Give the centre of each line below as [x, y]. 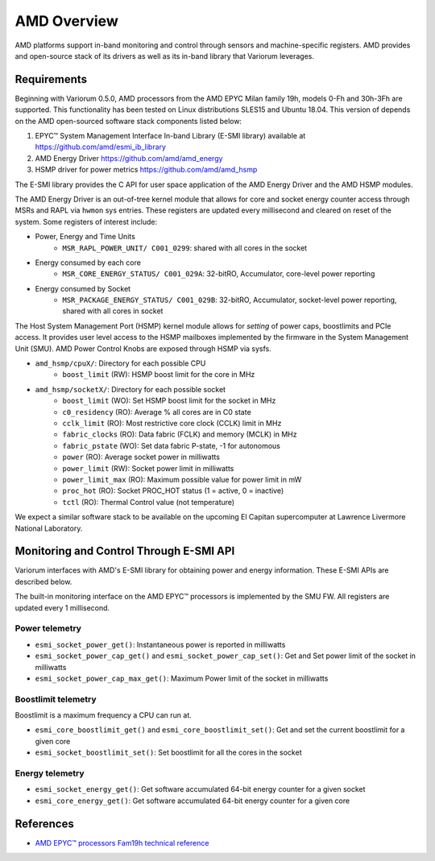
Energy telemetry [50, 773]
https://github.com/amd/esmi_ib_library [101, 147]
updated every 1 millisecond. [62, 607]
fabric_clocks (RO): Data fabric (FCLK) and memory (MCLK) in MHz [180, 434]
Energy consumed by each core [88, 263]
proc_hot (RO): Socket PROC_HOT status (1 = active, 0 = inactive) [173, 491]
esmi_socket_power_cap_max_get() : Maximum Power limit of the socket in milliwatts [182, 678]
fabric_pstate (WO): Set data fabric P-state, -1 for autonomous [172, 445]
